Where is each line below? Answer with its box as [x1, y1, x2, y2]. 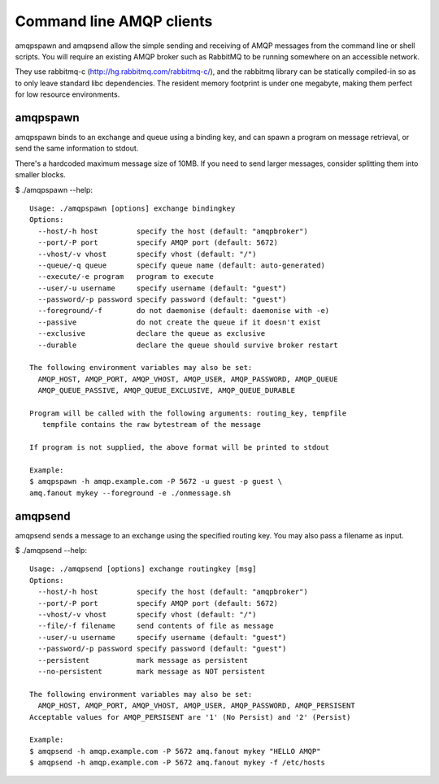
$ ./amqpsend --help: [15, 546, 87, 555]
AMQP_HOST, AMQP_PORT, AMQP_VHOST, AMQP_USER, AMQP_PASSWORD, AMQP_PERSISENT [37, 701, 355, 711]
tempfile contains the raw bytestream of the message [41, 420, 262, 429]
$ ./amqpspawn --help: [15, 185, 93, 194]
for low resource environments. [15, 89, 120, 99]
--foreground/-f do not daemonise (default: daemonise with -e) [37, 306, 330, 316]
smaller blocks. [15, 170, 67, 180]
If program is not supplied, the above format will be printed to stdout [29, 443, 330, 452]
